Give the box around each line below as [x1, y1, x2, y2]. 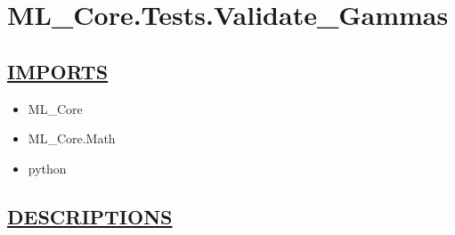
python [28, 158, 67, 177]
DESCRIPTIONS [7, 202, 173, 230]
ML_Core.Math [28, 129, 116, 148]
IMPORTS [7, 57, 109, 85]
